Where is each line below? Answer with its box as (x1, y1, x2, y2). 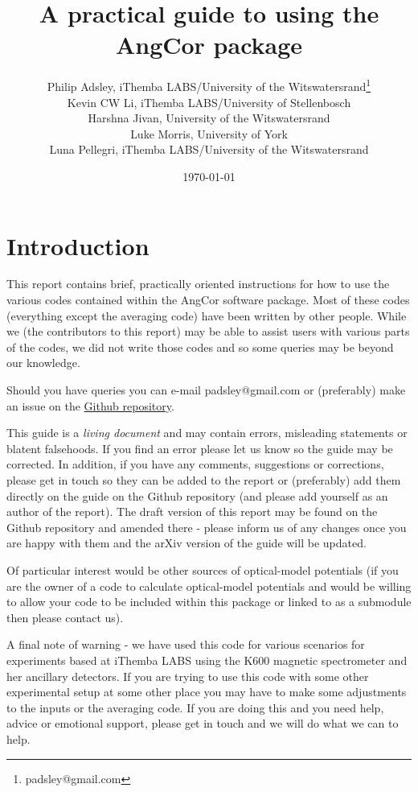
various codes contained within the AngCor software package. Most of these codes (6, 291, 410, 308)
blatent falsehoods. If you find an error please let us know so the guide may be (6, 439, 393, 456)
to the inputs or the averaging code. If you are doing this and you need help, (6, 699, 384, 716)
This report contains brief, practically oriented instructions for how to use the (6, 275, 390, 292)
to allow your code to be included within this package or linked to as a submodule (6, 593, 412, 610)
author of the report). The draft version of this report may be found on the (6, 503, 378, 520)
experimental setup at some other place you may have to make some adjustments (6, 683, 407, 700)
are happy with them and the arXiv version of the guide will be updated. (6, 534, 367, 551)
